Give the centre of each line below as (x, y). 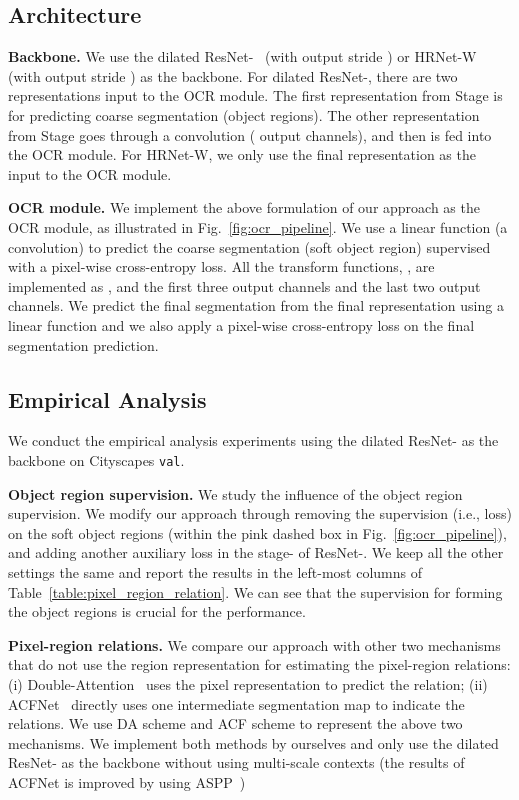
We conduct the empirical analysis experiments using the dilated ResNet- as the (253, 440)
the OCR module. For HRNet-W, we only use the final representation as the (242, 154)
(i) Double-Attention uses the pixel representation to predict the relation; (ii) (248, 683)
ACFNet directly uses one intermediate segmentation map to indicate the (236, 703)
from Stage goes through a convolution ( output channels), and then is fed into (250, 134)
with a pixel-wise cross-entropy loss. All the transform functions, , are (221, 266)
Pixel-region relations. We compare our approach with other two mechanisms (254, 644)
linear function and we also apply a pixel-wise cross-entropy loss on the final (241, 324)
